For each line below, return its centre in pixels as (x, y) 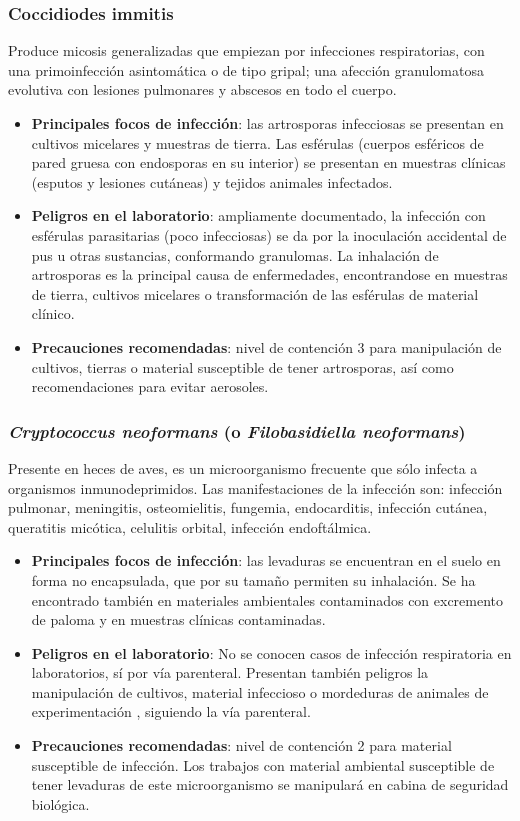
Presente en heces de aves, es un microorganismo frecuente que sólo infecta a (243, 467)
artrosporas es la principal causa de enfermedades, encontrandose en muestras (269, 274)
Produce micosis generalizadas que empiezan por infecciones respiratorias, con (246, 50)
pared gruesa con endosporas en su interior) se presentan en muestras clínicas (268, 162)
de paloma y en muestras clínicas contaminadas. (178, 619)
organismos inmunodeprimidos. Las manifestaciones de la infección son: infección (255, 487)
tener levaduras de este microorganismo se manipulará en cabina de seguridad (270, 784)
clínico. (53, 313)
